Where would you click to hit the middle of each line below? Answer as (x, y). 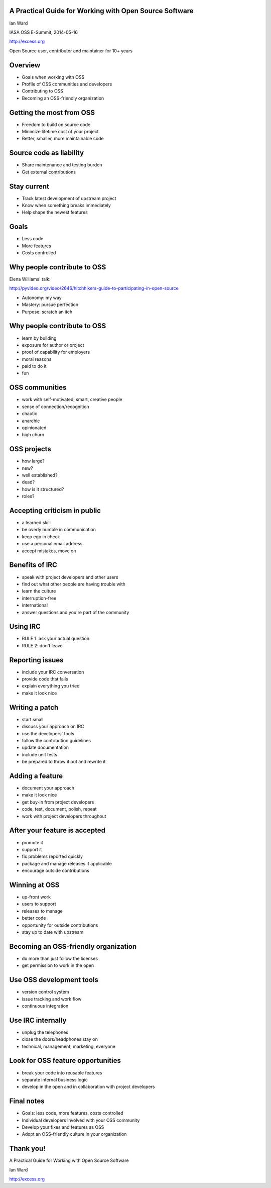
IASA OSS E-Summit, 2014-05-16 (43, 32)
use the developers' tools (48, 733)
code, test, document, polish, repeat (59, 809)
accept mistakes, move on (49, 551)
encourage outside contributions (56, 871)
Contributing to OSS (43, 91)
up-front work (36, 897)
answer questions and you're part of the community (76, 612)
